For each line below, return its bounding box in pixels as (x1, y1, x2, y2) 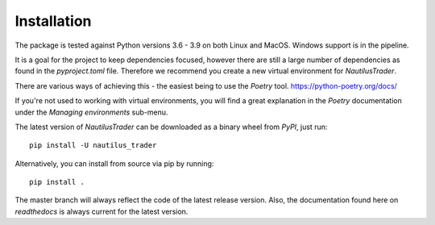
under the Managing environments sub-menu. (14, 107, 168, 117)
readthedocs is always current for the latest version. (14, 206, 188, 216)
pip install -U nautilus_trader (29, 141, 157, 150)
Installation (14, 12, 92, 30)
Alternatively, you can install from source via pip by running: (14, 158, 214, 169)
